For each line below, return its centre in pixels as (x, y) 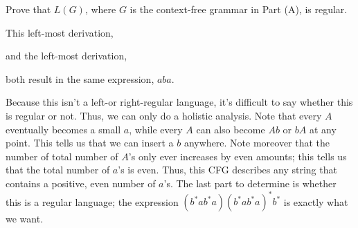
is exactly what (316, 201)
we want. (25, 219)
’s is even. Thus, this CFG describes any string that (227, 170)
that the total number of (58, 170)
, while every (156, 129)
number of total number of (62, 156)
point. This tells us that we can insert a (90, 143)
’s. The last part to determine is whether (250, 183)
